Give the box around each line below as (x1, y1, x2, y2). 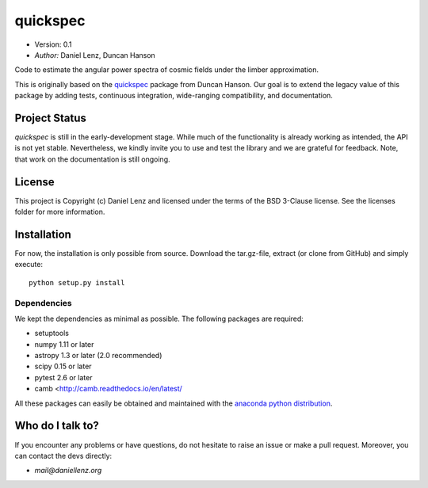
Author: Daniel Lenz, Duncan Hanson (34, 50, 156, 59)
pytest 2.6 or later (34, 372, 93, 382)
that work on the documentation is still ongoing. (14, 154, 170, 164)
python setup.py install (29, 278, 125, 287)
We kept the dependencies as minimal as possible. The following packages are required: (14, 314, 304, 323)
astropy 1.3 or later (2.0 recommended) (34, 351, 162, 360)
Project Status (14, 111, 87, 124)
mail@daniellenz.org (34, 466, 102, 475)
